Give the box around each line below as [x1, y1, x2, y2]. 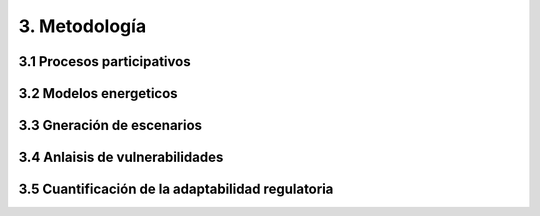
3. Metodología [18, 15, 147, 37]
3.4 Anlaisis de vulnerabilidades [18, 149, 224, 166]
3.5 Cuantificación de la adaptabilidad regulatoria [18, 181, 334, 198]
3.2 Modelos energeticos [18, 85, 179, 102]
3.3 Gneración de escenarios [18, 117, 203, 134]
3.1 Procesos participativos [18, 53, 191, 70]
